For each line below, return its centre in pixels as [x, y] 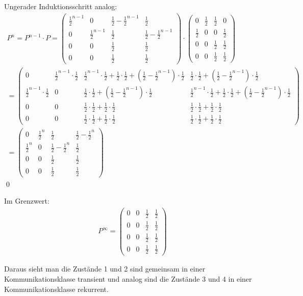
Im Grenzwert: [27, 201]
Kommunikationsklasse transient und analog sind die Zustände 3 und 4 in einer [128, 279]
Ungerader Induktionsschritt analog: [61, 6]
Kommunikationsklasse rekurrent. [56, 289]
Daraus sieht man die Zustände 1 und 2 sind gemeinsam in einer [105, 269]
